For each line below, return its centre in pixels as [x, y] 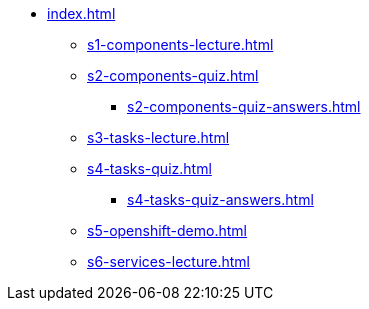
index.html [81, 13]
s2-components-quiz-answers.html [244, 106]
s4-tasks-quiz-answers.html [220, 199]
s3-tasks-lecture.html [158, 137]
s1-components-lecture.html [180, 44]
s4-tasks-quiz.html [149, 168]
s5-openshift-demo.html [167, 230]
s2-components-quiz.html [173, 75]
